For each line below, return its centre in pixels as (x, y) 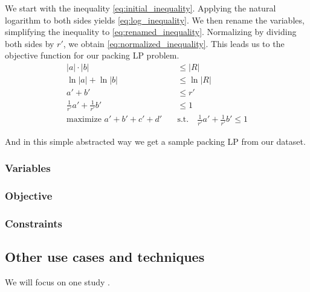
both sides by (30, 43)
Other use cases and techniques (105, 257)
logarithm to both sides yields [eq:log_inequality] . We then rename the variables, (155, 20)
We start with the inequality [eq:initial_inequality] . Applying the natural (140, 8)
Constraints (34, 223)
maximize (84, 120)
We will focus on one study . (58, 282)
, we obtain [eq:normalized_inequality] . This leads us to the (174, 43)
